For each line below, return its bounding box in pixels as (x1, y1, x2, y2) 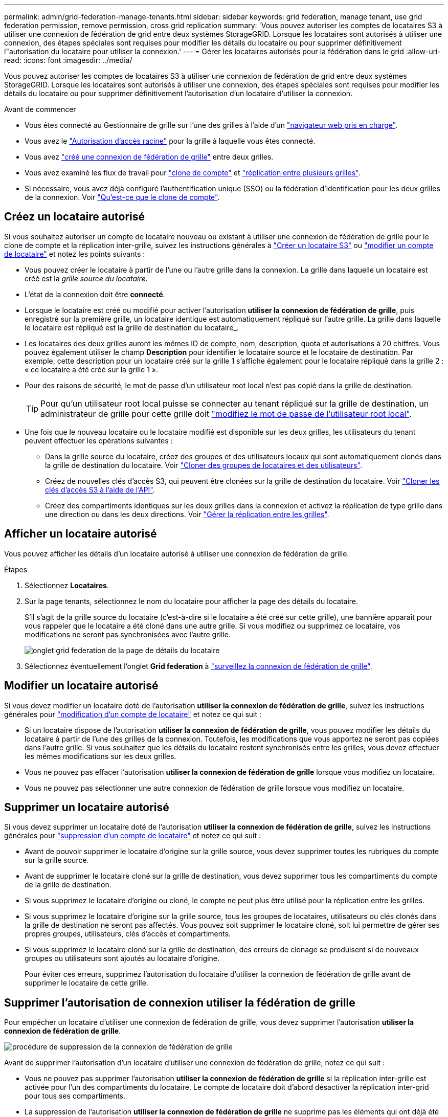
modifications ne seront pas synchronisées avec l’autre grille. (25, 630, 231, 639)
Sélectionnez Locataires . (25, 580, 109, 590)
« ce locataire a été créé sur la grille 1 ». (25, 365, 158, 374)
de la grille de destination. (25, 880, 111, 889)
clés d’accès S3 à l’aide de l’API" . (45, 485, 155, 494)
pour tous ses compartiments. (25, 1091, 126, 1101)
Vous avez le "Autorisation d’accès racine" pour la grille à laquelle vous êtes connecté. (25, 137, 316, 145)
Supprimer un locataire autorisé (4, 800, 169, 814)
